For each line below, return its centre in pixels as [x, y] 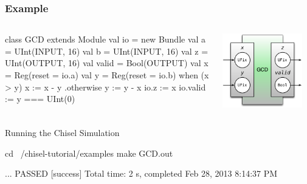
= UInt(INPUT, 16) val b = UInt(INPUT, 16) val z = [107, 51]
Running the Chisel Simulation [62, 133]
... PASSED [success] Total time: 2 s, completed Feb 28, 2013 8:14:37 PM [141, 173]
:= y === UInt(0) [40, 99]
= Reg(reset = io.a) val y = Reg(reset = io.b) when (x [107, 75]
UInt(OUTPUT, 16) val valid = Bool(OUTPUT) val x [107, 63]
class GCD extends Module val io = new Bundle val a [105, 39]
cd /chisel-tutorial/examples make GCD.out [89, 153]
